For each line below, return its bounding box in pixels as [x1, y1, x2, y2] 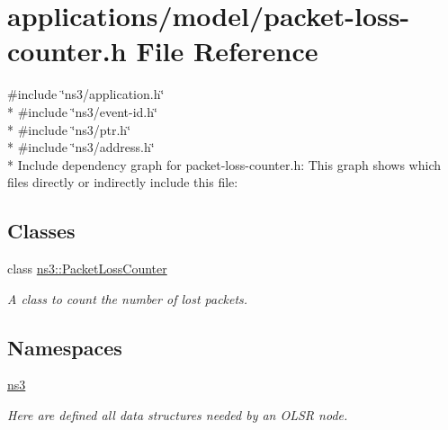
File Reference [136, 32, 318, 69]
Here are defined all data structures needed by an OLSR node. [7, 406, 348, 425]
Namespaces [7, 333, 122, 361]
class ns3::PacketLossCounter [7, 259, 167, 278]
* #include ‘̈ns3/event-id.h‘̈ [7, 102, 157, 121]
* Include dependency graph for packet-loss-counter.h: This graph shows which [7, 155, 441, 174]
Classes [7, 217, 76, 245]
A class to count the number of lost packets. [7, 289, 248, 308]
